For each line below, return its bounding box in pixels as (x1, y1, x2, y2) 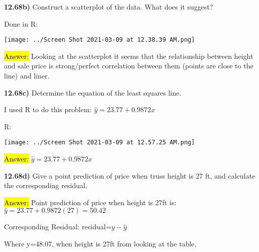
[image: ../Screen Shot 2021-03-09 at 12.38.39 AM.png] (4, 36, 195, 44)
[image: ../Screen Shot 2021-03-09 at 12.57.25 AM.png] (4, 139, 195, 146)
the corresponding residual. (4, 180, 88, 191)
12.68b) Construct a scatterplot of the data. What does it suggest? (4, 2, 213, 12)
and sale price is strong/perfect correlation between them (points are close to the (4, 60, 253, 71)
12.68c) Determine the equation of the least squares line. (4, 87, 182, 98)
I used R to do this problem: (4, 104, 92, 115)
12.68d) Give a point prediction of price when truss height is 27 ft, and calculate (4, 170, 255, 181)
